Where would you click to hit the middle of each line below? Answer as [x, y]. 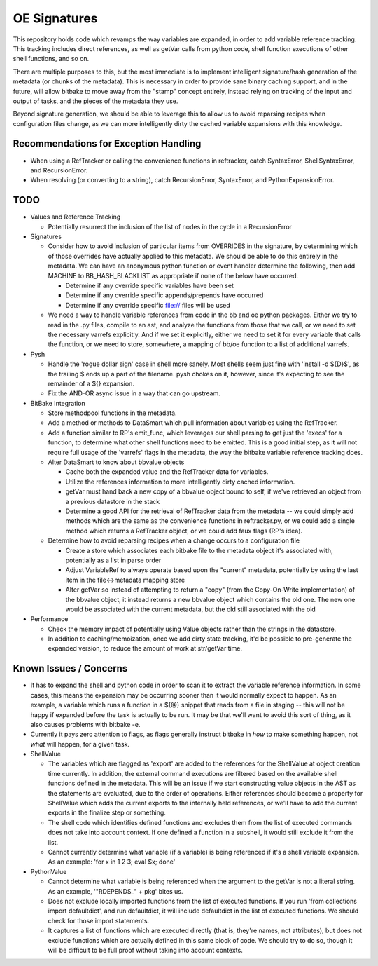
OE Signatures [55, 18]
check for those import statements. [99, 920]
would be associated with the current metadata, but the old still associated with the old [191, 609]
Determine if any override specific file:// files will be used [148, 305]
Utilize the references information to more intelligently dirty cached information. [180, 482]
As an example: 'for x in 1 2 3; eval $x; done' [112, 862]
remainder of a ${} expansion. [91, 383]
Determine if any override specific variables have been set [150, 285]
